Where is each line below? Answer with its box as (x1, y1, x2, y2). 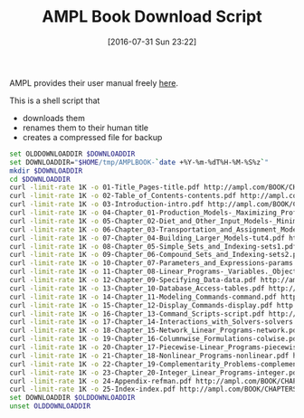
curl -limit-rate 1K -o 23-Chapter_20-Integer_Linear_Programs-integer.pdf (9, 368, 301, 377)
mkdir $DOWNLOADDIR (9, 166, 83, 176)
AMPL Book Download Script (42, 6, 262, 27)
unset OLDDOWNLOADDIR (9, 402, 91, 411)
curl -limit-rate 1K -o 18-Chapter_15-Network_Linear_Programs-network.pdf (9, 326, 301, 336)
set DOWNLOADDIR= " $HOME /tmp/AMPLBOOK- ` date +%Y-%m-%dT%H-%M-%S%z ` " (9, 157, 270, 166)
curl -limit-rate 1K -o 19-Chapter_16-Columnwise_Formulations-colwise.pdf (9, 335, 301, 344)
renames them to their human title (22, 122, 149, 133)
